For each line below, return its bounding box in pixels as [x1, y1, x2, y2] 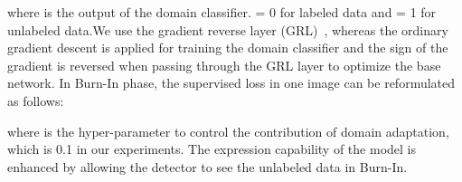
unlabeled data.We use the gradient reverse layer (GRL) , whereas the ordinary [7, 20, 448, 39]
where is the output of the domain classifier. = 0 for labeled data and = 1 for [7, 3, 437, 21]
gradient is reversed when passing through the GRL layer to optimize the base [7, 55, 441, 74]
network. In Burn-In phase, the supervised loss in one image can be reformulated [7, 73, 456, 92]
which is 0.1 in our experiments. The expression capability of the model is [7, 139, 416, 158]
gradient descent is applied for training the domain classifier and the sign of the [7, 38, 448, 57]
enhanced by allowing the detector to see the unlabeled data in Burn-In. [7, 157, 408, 176]
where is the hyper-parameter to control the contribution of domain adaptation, [7, 121, 449, 140]
